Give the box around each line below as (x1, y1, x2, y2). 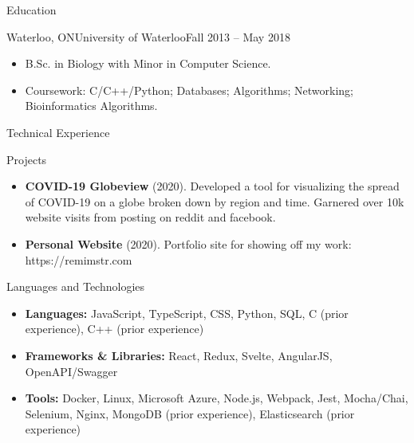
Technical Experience (6, 123, 110, 140)
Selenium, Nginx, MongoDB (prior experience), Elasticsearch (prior (25, 405, 355, 421)
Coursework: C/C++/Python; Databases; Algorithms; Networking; (25, 81, 353, 98)
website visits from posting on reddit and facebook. (25, 209, 276, 225)
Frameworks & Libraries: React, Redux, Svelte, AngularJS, (25, 347, 333, 363)
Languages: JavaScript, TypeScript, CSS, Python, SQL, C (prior (25, 304, 349, 321)
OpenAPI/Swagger (25, 363, 118, 379)
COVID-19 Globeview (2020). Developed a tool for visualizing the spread (25, 178, 400, 194)
